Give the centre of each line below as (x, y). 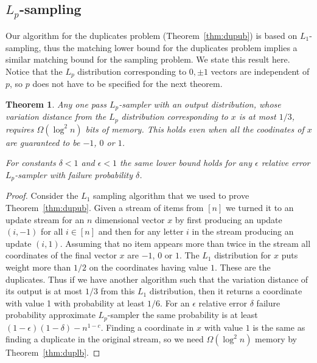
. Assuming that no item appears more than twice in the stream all (185, 243)
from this (118, 291)
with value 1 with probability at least (75, 302)
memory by (276, 339)
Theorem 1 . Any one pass (56, 104)
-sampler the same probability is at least (183, 315)
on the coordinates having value (148, 267)
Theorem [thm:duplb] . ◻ (53, 352)
